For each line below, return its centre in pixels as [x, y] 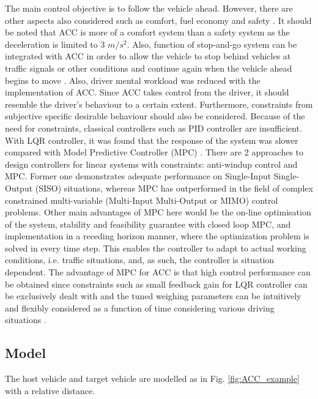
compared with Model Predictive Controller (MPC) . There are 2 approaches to [154, 152]
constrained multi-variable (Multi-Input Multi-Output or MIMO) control [142, 200]
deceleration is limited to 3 [55, 44]
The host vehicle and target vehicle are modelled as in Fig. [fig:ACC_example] [152, 378]
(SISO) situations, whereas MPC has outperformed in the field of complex [174, 188]
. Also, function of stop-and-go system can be [212, 44]
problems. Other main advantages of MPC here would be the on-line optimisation [158, 212]
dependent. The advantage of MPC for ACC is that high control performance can [158, 272]
